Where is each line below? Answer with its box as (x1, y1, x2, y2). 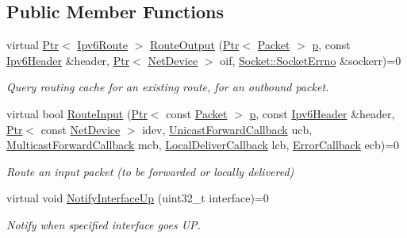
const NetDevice (40, 121, 121, 137)
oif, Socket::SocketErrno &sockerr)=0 (220, 52, 401, 68)
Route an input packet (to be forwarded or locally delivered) (6, 163, 294, 179)
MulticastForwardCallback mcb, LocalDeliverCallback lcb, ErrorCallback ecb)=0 (6, 136, 400, 153)
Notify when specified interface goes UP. (6, 216, 201, 232)
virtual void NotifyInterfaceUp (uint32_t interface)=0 (6, 190, 269, 206)
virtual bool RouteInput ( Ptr (6, 105, 148, 121)
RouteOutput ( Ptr (149, 36, 240, 53)
